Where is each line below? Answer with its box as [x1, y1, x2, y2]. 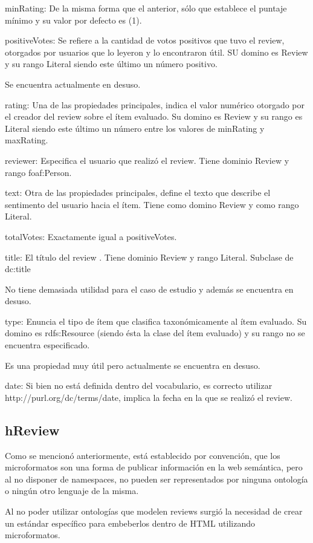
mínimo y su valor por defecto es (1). [5, 13, 142, 26]
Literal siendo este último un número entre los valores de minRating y [5, 122, 265, 134]
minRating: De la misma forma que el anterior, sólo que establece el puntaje [5, 2, 287, 14]
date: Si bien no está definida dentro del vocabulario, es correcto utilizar [5, 379, 273, 392]
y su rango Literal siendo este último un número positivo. [5, 57, 218, 70]
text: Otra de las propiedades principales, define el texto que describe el [5, 186, 271, 199]
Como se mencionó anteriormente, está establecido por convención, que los [5, 449, 280, 461]
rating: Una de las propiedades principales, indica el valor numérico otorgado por [5, 98, 305, 111]
